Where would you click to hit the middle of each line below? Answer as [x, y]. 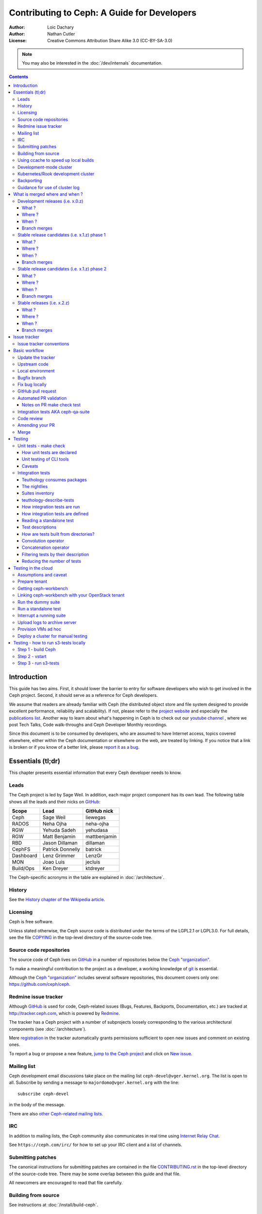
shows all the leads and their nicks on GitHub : [55, 802]
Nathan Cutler [61, 34]
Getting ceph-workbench [43, 588]
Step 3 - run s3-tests [39, 663]
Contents [19, 76]
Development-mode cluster [45, 167]
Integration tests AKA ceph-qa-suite [54, 412]
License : [18, 41]
